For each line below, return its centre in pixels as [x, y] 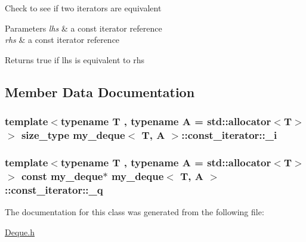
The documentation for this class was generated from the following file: [135, 211]
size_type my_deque [73, 135]
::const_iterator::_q [54, 189]
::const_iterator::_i [229, 135]
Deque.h [20, 232]
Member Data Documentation [100, 91]
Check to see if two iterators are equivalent [83, 8]
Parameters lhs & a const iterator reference [84, 28]
